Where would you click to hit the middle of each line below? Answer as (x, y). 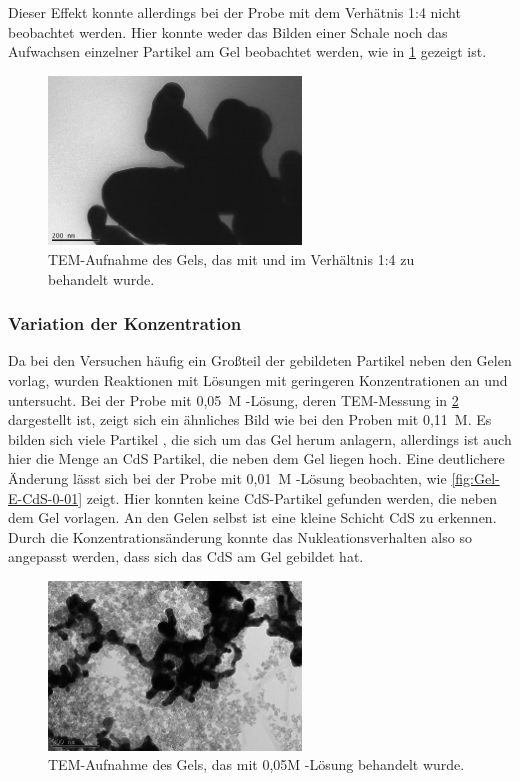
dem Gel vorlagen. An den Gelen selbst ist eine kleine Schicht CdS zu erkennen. (252, 517)
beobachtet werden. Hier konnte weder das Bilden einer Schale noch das (228, 31)
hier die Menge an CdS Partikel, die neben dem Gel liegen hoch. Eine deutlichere (256, 458)
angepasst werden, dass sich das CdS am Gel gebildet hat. (186, 556)
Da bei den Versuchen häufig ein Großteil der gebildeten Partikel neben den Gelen (260, 360)
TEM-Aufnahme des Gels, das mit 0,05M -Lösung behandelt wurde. (256, 764)
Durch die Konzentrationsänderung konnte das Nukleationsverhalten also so (240, 536)
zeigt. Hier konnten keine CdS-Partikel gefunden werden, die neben (291, 497)
